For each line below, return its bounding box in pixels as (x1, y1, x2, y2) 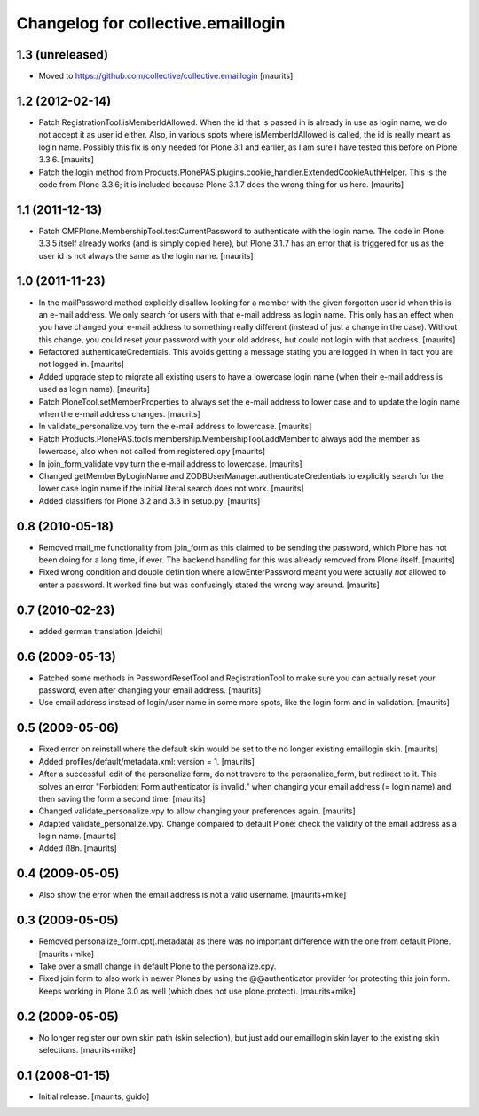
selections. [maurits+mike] (38, 1045, 137, 1056)
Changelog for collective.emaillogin (16, 13, 286, 33)
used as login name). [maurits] (38, 384, 151, 395)
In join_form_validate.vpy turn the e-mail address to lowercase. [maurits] (38, 458, 302, 469)
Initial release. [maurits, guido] (38, 1091, 150, 1102)
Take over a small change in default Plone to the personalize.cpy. (38, 961, 277, 971)
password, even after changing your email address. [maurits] (38, 685, 262, 696)
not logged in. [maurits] (38, 359, 124, 370)
